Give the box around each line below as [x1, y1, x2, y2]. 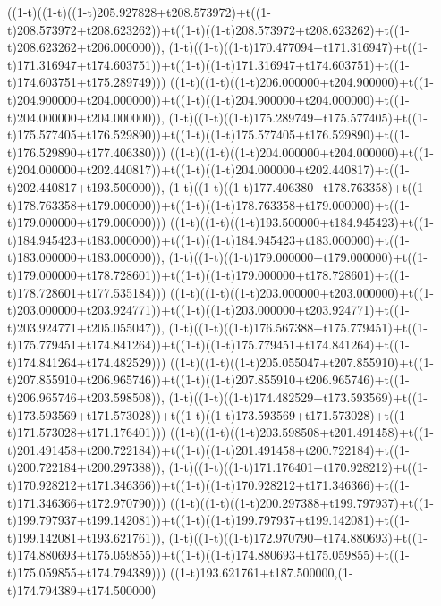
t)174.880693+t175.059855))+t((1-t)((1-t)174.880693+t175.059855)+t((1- [7, 545, 410, 564]
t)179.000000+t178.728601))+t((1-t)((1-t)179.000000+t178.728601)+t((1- [7, 265, 410, 283]
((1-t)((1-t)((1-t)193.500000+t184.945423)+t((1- [170, 213, 434, 231]
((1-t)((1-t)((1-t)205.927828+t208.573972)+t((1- [7, 3, 271, 21]
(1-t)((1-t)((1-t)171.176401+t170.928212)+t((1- [168, 458, 428, 476]
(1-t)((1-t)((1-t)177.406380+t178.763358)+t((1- [168, 177, 428, 196]
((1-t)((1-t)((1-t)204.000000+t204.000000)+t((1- [170, 142, 434, 161]
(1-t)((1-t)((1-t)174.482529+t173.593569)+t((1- [168, 388, 428, 407]
